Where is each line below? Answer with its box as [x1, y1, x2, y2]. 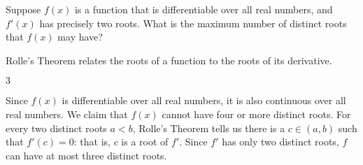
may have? [57, 29, 103, 44]
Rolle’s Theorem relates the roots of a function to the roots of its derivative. [6, 52, 332, 67]
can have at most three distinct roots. [6, 148, 167, 162]
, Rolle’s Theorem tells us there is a [132, 120, 285, 135]
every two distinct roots [6, 120, 107, 135]
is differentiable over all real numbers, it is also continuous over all [62, 93, 346, 108]
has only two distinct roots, [222, 134, 339, 149]
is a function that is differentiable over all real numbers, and [74, 2, 333, 16]
